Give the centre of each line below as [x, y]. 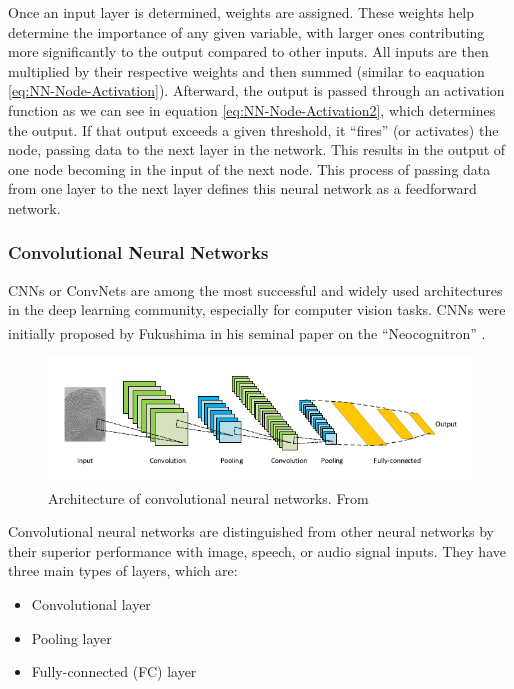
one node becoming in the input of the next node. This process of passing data [249, 168]
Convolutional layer [91, 604]
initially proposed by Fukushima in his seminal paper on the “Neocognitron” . [247, 332]
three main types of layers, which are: [123, 570]
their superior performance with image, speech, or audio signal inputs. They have [257, 550]
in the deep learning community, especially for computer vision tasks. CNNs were [257, 309]
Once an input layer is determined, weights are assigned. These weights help [241, 12]
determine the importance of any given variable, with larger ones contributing [246, 31]
